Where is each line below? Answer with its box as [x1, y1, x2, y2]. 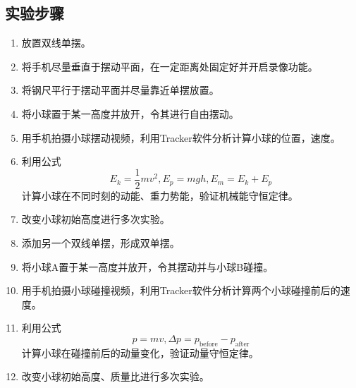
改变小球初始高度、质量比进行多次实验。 [21, 369, 209, 384]
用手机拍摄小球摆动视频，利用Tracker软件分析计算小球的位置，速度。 [21, 130, 340, 145]
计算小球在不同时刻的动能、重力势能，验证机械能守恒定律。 [21, 188, 298, 202]
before [199, 340, 218, 348]
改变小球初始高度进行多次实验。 [21, 212, 170, 226]
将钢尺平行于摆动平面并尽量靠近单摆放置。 [21, 83, 219, 97]
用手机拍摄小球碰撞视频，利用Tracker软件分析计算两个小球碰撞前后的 [21, 283, 340, 298]
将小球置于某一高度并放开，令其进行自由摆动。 [21, 106, 239, 121]
